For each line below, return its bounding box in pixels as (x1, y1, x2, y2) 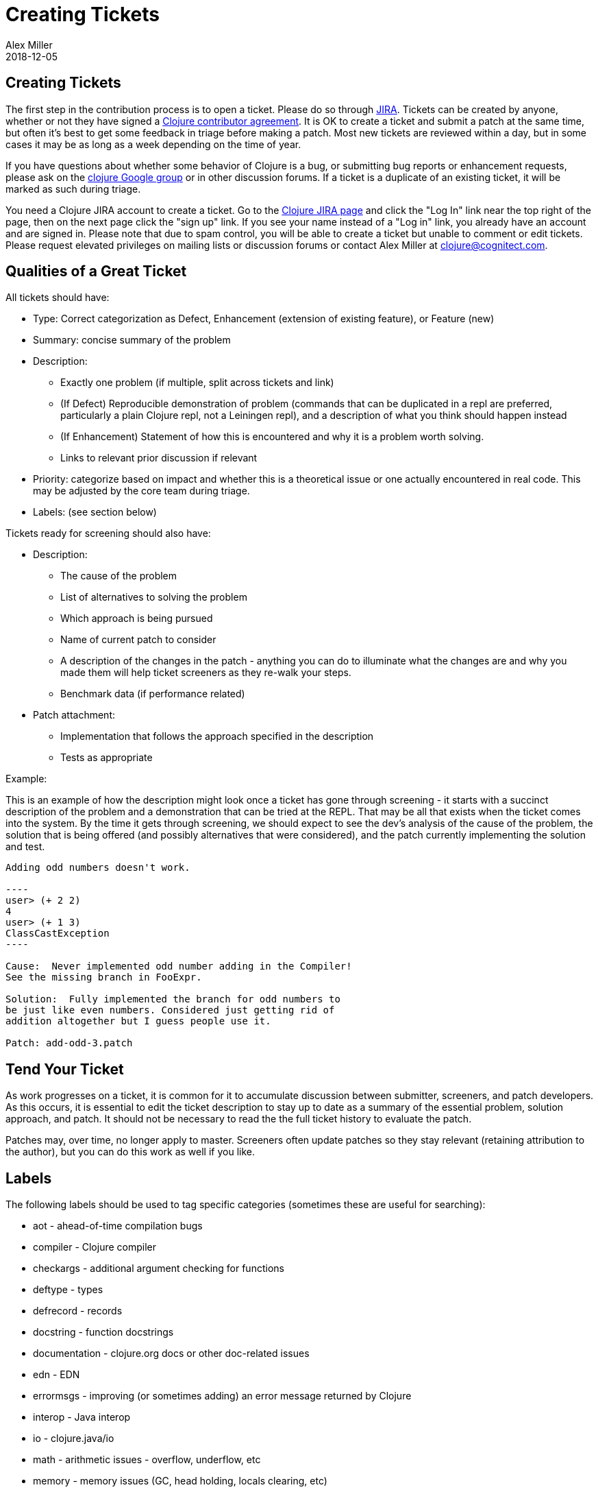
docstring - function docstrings (33, 1326, 174, 1338)
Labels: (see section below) (33, 506, 157, 518)
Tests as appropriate (60, 751, 153, 764)
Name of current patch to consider (60, 634, 216, 646)
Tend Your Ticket (5, 1060, 124, 1078)
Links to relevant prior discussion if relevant (60, 452, 258, 464)
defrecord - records (33, 1305, 123, 1317)
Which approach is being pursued (60, 612, 213, 625)
